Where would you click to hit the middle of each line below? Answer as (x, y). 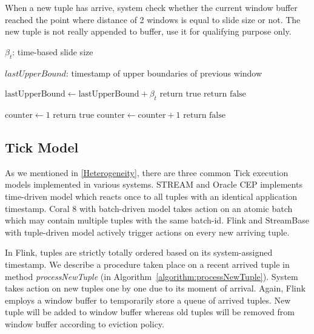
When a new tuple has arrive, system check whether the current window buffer (151, 7)
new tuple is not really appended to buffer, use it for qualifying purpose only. (148, 31)
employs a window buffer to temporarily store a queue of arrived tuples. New (148, 300)
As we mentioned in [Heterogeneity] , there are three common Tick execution (147, 172)
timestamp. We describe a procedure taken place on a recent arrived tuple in (147, 264)
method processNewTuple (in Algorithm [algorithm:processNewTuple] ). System (152, 276)
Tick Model (42, 147)
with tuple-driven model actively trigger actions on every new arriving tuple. (147, 232)
